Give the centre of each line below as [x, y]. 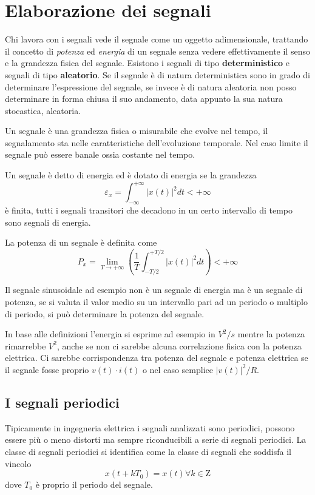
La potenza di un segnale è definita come [81, 242]
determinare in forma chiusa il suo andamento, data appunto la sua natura [144, 99]
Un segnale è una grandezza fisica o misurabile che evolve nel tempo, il [137, 131]
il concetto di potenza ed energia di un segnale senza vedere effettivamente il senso [157, 51]
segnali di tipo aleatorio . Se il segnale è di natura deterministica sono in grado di [157, 74]
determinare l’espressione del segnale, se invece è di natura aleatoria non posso [151, 86]
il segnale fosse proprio [47, 369]
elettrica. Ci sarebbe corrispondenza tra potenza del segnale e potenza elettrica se [157, 358]
